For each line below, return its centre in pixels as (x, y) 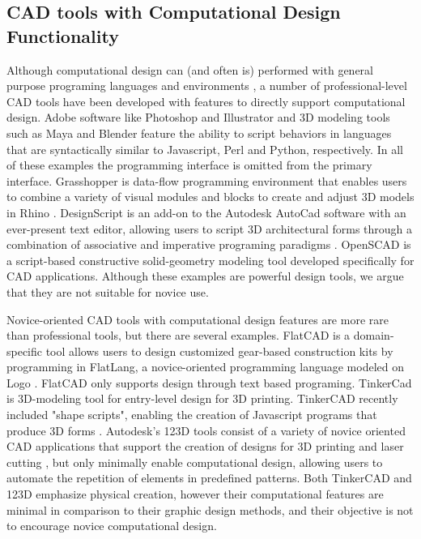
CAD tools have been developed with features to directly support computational (206, 101)
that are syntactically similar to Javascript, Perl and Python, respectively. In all (205, 149)
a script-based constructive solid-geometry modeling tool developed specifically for (210, 260)
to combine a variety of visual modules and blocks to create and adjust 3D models (210, 197)
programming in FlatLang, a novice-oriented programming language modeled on (206, 367)
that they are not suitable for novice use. (108, 291)
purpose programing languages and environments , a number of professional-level (207, 86)
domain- (374, 335)
